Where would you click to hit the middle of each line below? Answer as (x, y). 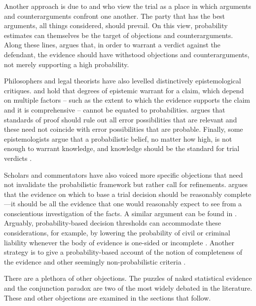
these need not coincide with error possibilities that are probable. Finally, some (124, 129)
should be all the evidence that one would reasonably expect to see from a (130, 204)
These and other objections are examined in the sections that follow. (108, 297)
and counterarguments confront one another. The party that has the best (115, 16)
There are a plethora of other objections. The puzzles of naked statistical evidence (128, 278)
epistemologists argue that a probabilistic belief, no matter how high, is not (118, 138)
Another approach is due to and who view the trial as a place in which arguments (128, 6)
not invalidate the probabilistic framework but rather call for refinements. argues (126, 184)
